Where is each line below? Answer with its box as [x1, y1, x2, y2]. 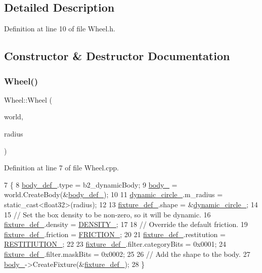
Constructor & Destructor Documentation [4, 48, 230, 64]
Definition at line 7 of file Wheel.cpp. [4, 162, 119, 173]
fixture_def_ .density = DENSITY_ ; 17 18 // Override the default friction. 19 [4, 219, 248, 230]
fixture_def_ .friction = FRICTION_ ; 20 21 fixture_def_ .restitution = [4, 229, 226, 239]
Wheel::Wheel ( [4, 94, 52, 105]
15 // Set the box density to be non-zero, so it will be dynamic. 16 [4, 209, 211, 219]
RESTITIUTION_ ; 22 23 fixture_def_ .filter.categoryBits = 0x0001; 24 [4, 239, 227, 249]
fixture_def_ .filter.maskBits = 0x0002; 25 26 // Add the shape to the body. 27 [4, 248, 250, 259]
